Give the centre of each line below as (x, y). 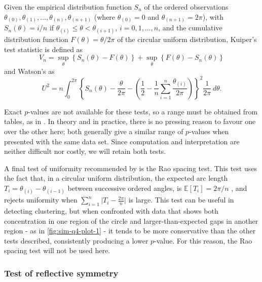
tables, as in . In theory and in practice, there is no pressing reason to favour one (130, 121)
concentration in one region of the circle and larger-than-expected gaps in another (131, 220)
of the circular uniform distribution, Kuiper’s (187, 39)
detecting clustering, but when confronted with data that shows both (111, 210)
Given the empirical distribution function (68, 7)
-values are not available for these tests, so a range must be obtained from (143, 111)
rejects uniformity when (41, 200)
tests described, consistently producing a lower (76, 240)
